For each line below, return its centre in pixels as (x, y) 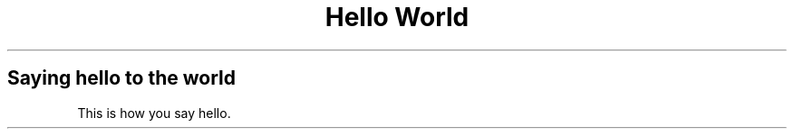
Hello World (397, 17)
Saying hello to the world (121, 78)
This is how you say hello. (154, 113)
